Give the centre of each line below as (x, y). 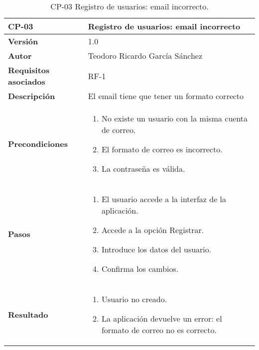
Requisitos (29, 70)
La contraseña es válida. (143, 169)
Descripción (32, 96)
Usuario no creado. (134, 299)
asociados (27, 81)
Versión (23, 41)
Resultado (28, 314)
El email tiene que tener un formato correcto (166, 96)
